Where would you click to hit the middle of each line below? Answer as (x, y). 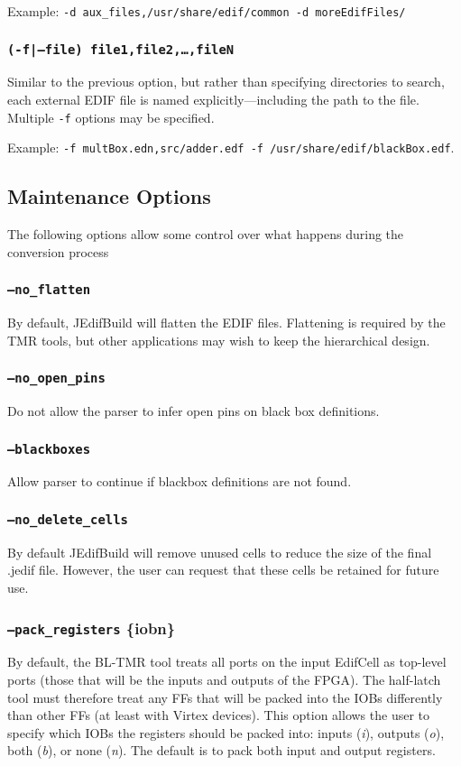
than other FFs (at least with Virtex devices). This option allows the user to (219, 715)
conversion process (58, 251)
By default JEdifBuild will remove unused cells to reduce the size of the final (220, 552)
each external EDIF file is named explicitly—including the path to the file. (213, 100)
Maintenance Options (109, 196)
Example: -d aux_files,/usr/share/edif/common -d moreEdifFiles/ (207, 11)
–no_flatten (49, 290)
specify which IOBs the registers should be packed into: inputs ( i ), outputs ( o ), (226, 732)
